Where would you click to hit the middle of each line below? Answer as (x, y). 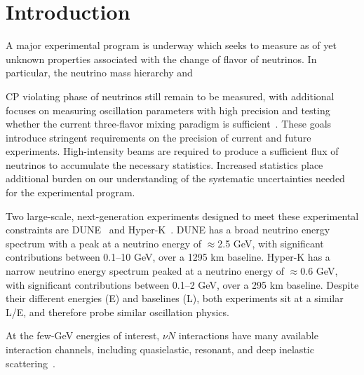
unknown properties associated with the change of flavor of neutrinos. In (161, 59)
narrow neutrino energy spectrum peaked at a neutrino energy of (145, 271)
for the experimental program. (70, 192)
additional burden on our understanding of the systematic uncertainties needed (175, 178)
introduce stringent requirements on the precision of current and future (159, 137)
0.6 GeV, (319, 271)
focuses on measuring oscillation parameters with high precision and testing (168, 110)
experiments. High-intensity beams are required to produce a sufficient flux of (172, 151)
